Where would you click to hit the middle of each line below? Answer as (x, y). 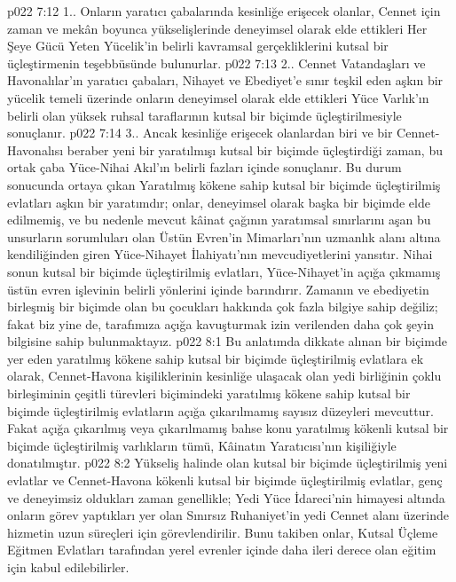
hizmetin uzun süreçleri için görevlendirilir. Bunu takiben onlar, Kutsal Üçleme (223, 532)
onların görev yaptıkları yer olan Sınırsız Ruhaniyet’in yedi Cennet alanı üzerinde (228, 515)
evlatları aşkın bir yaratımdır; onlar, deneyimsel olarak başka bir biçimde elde (219, 202)
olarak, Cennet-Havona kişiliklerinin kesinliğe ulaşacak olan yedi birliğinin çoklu (224, 376)
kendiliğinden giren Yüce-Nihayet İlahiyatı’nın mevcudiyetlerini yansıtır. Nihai (220, 254)
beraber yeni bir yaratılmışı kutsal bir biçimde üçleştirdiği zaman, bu (255, 149)
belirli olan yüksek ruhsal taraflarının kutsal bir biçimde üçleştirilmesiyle (204, 115)
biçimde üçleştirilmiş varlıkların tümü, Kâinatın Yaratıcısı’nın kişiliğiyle (202, 445)
